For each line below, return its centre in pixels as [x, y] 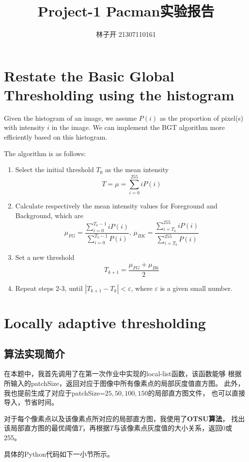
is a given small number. [196, 288]
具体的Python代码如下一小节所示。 [59, 454]
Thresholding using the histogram [119, 94]
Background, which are [49, 215]
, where [142, 288]
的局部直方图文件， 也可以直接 [197, 392]
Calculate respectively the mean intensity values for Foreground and [116, 205]
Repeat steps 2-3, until [49, 288]
